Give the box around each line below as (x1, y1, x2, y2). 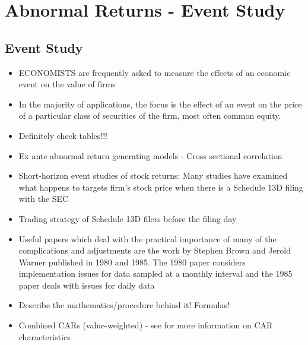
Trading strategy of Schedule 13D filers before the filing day (18, 212, 237, 224)
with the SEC (18, 192, 69, 205)
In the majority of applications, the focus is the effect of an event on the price (18, 97, 302, 110)
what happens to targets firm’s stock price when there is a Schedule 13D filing (18, 181, 303, 193)
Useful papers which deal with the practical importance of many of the (18, 232, 277, 245)
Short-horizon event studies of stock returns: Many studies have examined (18, 169, 288, 182)
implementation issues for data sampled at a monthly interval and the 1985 (18, 267, 293, 280)
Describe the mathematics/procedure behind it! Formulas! (18, 299, 230, 311)
